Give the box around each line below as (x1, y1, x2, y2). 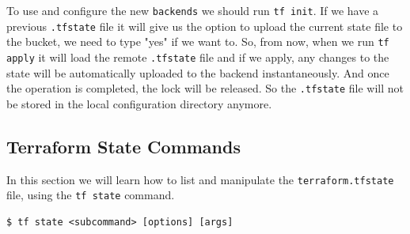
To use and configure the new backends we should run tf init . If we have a (6, 2, 379, 18)
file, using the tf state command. (6, 187, 175, 203)
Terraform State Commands (6, 134, 241, 158)
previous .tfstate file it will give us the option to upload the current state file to (6, 17, 403, 34)
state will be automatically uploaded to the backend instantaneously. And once (6, 64, 389, 81)
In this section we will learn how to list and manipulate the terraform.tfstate (6, 171, 394, 187)
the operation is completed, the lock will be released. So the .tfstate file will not (6, 80, 404, 96)
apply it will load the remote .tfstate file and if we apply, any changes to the (6, 48, 389, 65)
